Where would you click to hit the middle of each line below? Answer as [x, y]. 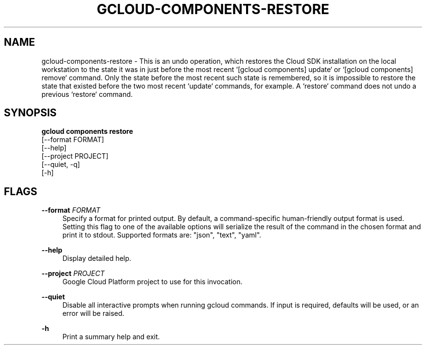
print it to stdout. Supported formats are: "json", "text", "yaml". [162, 235]
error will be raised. [93, 313]
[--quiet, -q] [61, 165]
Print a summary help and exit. [111, 337]
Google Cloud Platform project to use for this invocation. [152, 282]
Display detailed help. [97, 258]
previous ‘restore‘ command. [87, 94]
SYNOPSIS [30, 113]
